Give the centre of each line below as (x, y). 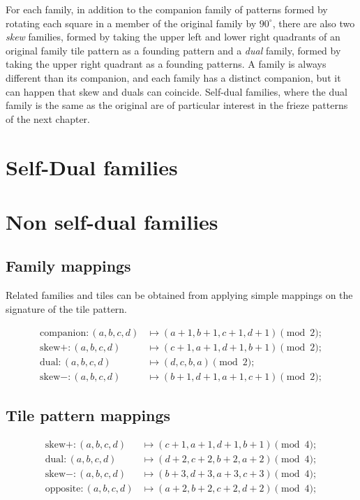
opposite (63, 488)
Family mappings (68, 266)
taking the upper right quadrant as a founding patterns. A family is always (166, 64)
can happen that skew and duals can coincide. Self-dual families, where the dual (177, 91)
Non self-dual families (112, 221)
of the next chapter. (48, 118)
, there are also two (314, 23)
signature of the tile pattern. (67, 308)
